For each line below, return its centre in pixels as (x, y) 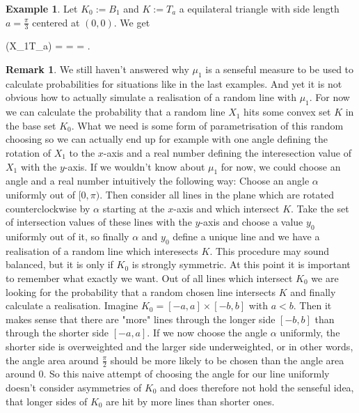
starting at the (134, 208)
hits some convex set (287, 112)
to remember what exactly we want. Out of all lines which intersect (149, 278)
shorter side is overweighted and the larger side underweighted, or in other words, (179, 346)
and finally (313, 291)
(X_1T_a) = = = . (48, 46)
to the (82, 152)
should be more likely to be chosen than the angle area (227, 360)
